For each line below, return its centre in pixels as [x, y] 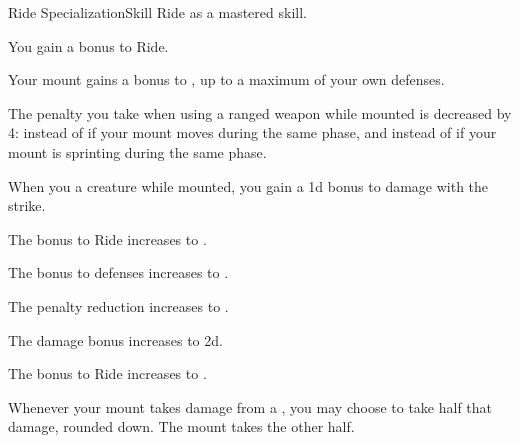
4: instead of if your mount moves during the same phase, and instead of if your [252, 132]
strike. [27, 205]
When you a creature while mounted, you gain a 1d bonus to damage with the [248, 185]
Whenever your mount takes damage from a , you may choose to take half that [250, 406]
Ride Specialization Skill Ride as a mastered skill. [157, 12]
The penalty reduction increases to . [118, 305]
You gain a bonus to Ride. [88, 45]
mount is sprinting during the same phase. [137, 151]
